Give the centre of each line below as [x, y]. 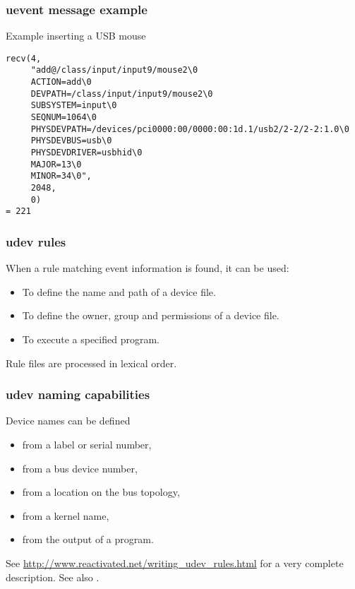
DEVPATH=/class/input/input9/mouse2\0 [122, 94]
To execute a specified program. [91, 339]
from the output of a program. [88, 539]
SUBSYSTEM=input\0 [74, 106]
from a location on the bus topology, [101, 492]
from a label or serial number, [87, 444]
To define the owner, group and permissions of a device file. [151, 315]
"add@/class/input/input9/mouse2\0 [114, 70]
